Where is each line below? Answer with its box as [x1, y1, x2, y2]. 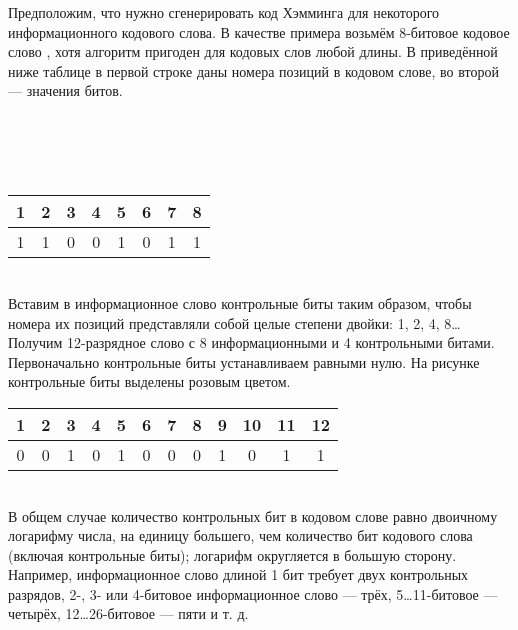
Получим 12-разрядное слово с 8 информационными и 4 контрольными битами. [8, 332, 495, 353]
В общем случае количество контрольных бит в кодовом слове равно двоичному [8, 505, 498, 526]
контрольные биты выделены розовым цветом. [8, 371, 291, 392]
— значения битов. [8, 80, 123, 101]
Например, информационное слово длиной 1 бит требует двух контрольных [8, 564, 469, 585]
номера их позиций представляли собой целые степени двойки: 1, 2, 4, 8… [8, 312, 461, 333]
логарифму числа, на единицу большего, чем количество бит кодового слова [8, 525, 473, 546]
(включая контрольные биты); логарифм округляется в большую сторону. [8, 544, 457, 565]
